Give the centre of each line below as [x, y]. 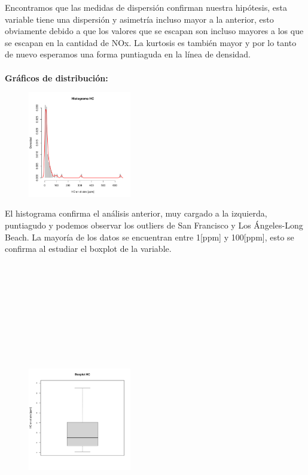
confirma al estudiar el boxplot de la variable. [88, 249]
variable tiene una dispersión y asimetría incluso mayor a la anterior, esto [139, 19]
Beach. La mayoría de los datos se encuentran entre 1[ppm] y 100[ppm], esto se [150, 237]
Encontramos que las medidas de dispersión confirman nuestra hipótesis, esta [146, 7]
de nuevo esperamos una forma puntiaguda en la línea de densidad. [128, 54]
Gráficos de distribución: [57, 77]
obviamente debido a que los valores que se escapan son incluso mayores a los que [154, 31]
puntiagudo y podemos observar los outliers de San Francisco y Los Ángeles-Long [154, 225]
